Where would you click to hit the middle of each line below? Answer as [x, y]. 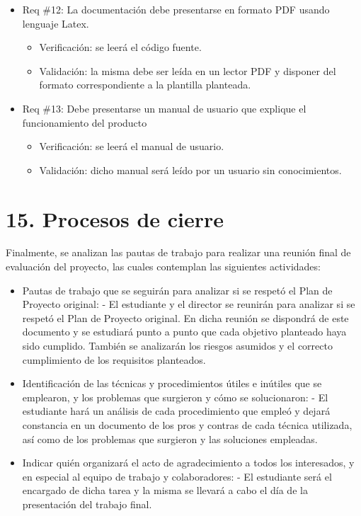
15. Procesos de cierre [115, 218]
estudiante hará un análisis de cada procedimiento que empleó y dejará [176, 411]
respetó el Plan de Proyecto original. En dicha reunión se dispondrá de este [185, 317]
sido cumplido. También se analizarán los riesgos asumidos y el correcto [177, 346]
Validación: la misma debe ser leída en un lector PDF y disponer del [188, 70]
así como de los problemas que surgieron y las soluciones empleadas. [170, 438]
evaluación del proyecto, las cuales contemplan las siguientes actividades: [163, 266]
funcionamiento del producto [85, 122]
